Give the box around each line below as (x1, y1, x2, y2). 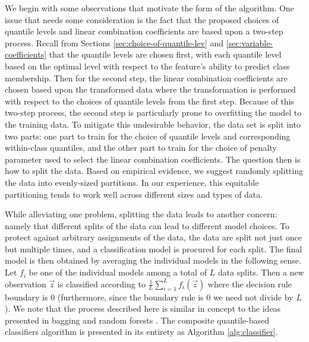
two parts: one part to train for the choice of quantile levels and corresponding (5, 129, 291, 142)
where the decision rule (207, 277, 292, 290)
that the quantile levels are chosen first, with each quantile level (49, 48, 282, 61)
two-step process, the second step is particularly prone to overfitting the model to (5, 106, 302, 119)
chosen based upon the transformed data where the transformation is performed (5, 83, 296, 96)
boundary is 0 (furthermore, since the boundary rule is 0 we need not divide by (5, 290, 294, 303)
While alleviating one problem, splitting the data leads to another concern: (5, 208, 278, 220)
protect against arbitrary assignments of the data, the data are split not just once (5, 231, 302, 243)
